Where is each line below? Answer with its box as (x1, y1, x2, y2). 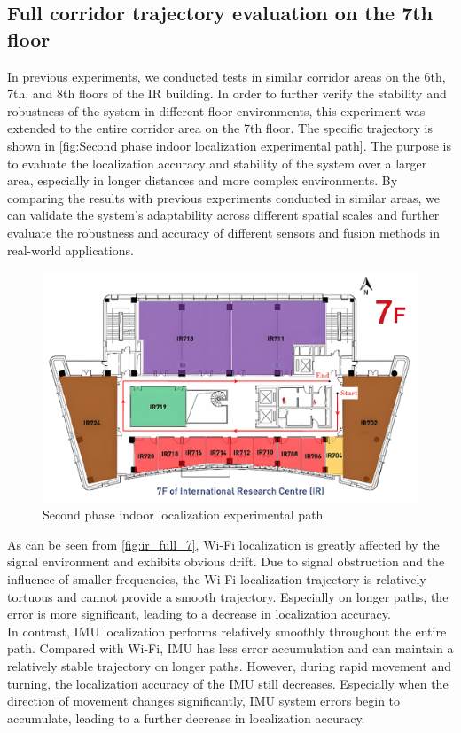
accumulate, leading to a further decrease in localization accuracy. (7, 708, 365, 727)
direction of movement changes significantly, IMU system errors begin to (7, 691, 401, 710)
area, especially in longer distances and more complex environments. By (7, 171, 398, 190)
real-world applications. (7, 240, 134, 259)
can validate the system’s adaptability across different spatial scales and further (7, 206, 440, 224)
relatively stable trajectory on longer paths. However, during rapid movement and (7, 656, 451, 675)
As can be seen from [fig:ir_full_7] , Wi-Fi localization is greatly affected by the (7, 534, 440, 553)
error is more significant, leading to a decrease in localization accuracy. (7, 604, 391, 623)
